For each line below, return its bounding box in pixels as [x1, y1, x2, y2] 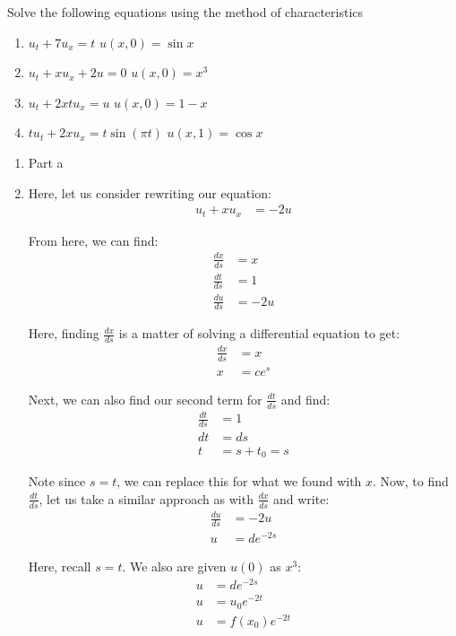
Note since [28, 472, 86, 491]
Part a [28, 152, 64, 171]
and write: [273, 489, 330, 508]
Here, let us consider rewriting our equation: [28, 183, 271, 202]
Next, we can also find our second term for [28, 389, 262, 408]
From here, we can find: [28, 231, 159, 249]
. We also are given [122, 557, 227, 576]
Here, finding [28, 324, 99, 343]
